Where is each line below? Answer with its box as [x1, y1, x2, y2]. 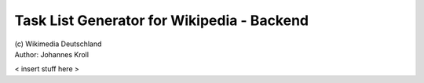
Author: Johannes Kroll [14, 49, 90, 59]
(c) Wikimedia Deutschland [14, 39, 102, 49]
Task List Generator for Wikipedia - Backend [14, 12, 309, 29]
